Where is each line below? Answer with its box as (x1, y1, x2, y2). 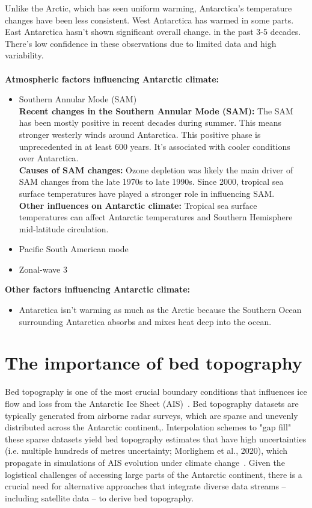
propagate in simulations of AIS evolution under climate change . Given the (5, 456, 285, 468)
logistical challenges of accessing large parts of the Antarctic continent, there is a (5, 468, 302, 480)
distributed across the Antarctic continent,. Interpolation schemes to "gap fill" (5, 421, 292, 433)
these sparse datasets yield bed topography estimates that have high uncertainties (5, 432, 307, 445)
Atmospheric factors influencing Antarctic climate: (5, 72, 219, 85)
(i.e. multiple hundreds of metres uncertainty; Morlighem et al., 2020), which (5, 444, 288, 457)
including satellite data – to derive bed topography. (5, 491, 194, 504)
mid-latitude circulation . (19, 222, 109, 235)
